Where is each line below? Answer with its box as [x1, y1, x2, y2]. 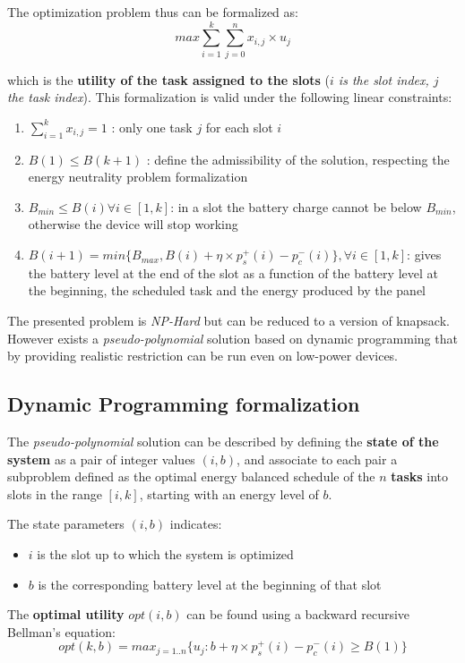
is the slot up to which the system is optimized [37, 545, 294, 564]
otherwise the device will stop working [28, 215, 238, 234]
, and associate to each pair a [237, 449, 398, 468]
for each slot [205, 117, 273, 136]
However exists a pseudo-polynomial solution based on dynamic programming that [7, 328, 458, 347]
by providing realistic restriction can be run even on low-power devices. [7, 346, 399, 365]
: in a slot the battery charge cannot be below [170, 197, 422, 216]
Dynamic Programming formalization [7, 390, 360, 418]
